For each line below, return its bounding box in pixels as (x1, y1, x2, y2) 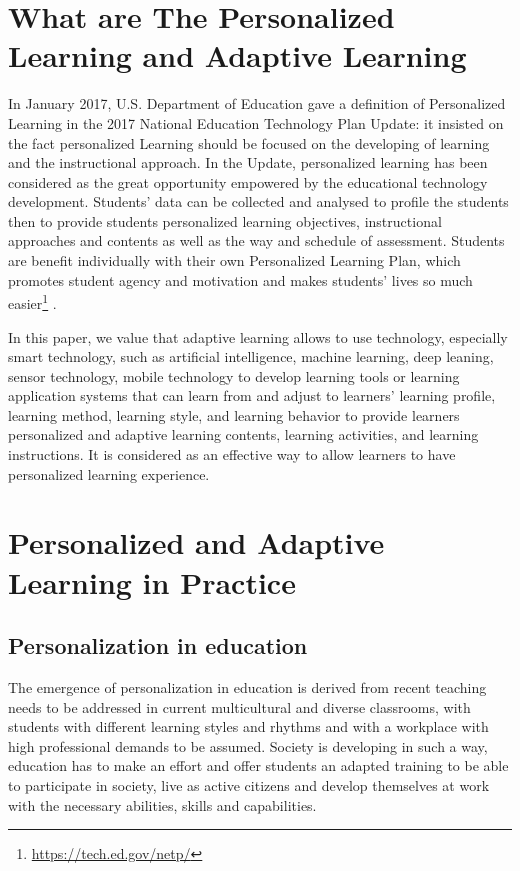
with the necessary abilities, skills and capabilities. (8, 794, 317, 815)
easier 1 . (8, 290, 57, 313)
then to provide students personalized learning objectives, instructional (8, 210, 442, 231)
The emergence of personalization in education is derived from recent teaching (8, 677, 487, 698)
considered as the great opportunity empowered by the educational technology (8, 171, 488, 192)
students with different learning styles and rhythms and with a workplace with (8, 716, 489, 737)
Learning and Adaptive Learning (8, 35, 467, 76)
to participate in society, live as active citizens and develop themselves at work (8, 774, 490, 795)
